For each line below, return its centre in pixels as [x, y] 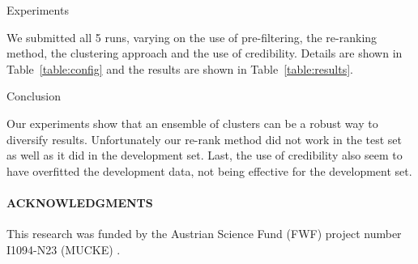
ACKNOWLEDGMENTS [80, 202]
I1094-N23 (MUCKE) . [64, 249]
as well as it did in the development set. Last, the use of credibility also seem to [205, 155]
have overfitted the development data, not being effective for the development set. [209, 170]
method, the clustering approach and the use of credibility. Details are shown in [205, 53]
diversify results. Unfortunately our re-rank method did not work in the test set [204, 139]
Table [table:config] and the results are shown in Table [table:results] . [180, 68]
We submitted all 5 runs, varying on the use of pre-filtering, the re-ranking [192, 37]
